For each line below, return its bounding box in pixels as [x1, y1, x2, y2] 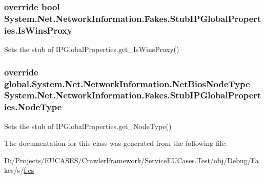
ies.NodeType [4, 100, 62, 113]
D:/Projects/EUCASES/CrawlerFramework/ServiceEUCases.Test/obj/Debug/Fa [4, 155, 259, 165]
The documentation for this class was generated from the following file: [4, 138, 227, 148]
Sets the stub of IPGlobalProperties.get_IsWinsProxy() [4, 44, 179, 55]
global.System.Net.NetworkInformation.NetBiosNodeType [4, 77, 250, 90]
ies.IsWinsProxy [4, 23, 72, 36]
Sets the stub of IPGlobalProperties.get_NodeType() [4, 120, 172, 131]
